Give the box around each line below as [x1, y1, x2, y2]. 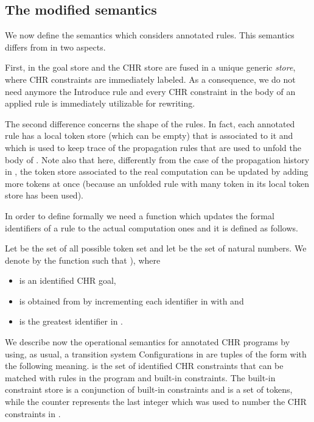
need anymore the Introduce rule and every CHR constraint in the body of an [5, 85, 296, 97]
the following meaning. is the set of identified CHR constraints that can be [5, 359, 284, 372]
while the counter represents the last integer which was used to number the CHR [5, 395, 307, 408]
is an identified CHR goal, [19, 274, 116, 287]
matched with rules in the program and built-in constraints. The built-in [5, 371, 276, 384]
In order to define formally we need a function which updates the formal [5, 209, 274, 222]
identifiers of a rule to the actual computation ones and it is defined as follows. [5, 221, 298, 234]
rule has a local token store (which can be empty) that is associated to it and [5, 129, 293, 142]
